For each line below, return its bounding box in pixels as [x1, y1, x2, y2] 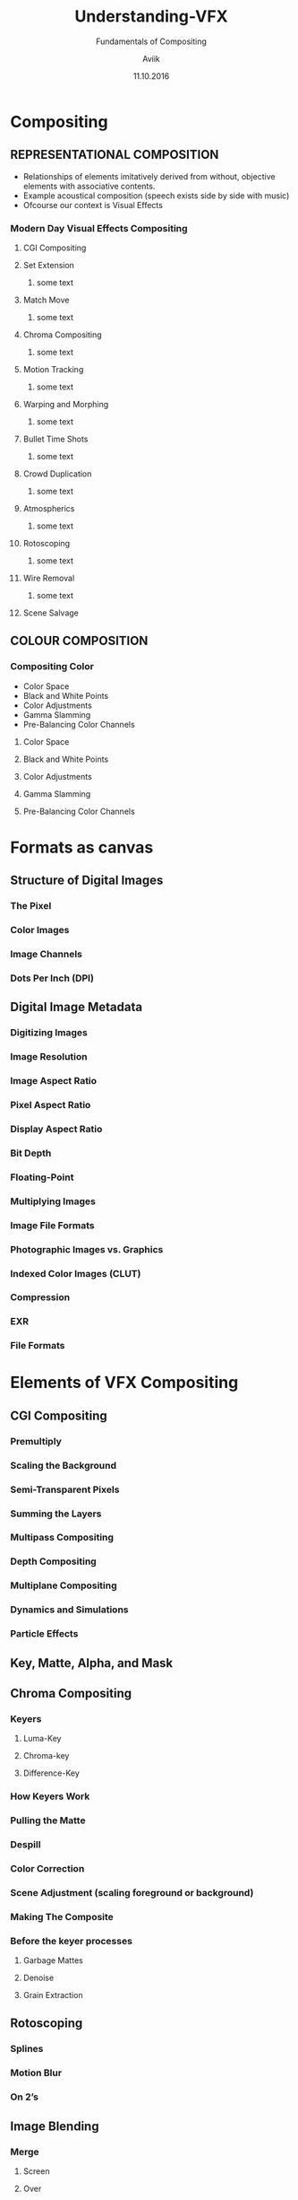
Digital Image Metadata [10, 1000, 142, 1015]
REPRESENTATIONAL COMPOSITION [10, 147, 219, 162]
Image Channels [10, 948, 83, 961]
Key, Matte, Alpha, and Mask [10, 1655, 174, 1671]
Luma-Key [22, 1733, 62, 1744]
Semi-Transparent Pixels [10, 1483, 120, 1496]
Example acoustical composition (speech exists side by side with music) [22, 190, 290, 201]
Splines [10, 2043, 44, 2056]
